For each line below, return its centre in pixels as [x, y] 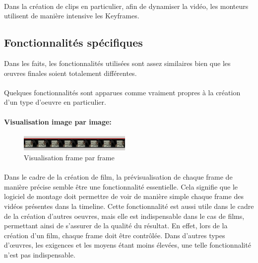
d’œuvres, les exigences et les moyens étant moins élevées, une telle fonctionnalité [128, 245]
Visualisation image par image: [58, 121]
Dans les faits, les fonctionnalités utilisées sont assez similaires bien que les [117, 63]
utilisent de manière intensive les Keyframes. [72, 16]
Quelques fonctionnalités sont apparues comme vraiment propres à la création [122, 92]
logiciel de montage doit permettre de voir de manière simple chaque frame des [124, 196]
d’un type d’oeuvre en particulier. [55, 102]
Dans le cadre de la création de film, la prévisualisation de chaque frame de [118, 177]
